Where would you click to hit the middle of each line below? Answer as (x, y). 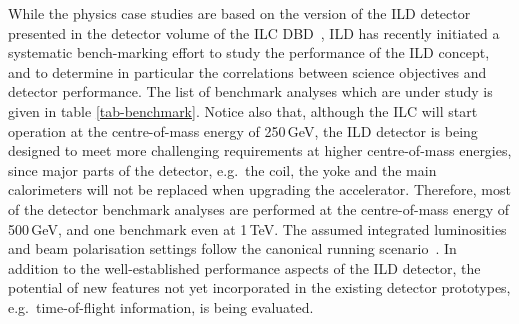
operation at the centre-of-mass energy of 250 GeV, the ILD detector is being (243, 130)
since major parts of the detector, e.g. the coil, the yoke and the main (222, 169)
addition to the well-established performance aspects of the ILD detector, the (244, 267)
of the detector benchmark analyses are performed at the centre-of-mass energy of (259, 208)
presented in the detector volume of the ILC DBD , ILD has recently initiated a (254, 32)
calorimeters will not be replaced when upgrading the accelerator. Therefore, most (259, 189)
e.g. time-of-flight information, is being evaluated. (161, 306)
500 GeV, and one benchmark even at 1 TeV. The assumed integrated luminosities (257, 228)
